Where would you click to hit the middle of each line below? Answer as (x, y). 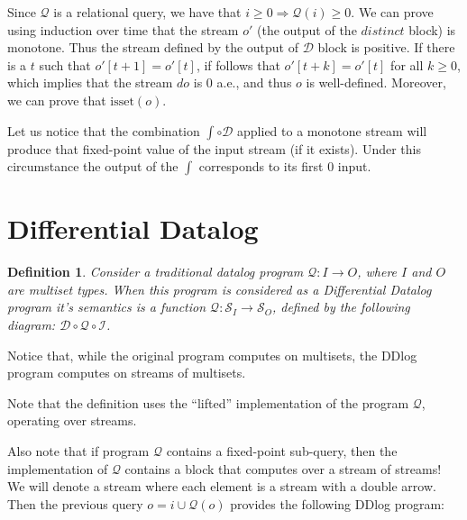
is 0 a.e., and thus (243, 82)
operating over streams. (72, 420)
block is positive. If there (386, 47)
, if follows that (238, 64)
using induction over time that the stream (123, 29)
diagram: (32, 325)
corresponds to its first (261, 166)
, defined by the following (341, 307)
